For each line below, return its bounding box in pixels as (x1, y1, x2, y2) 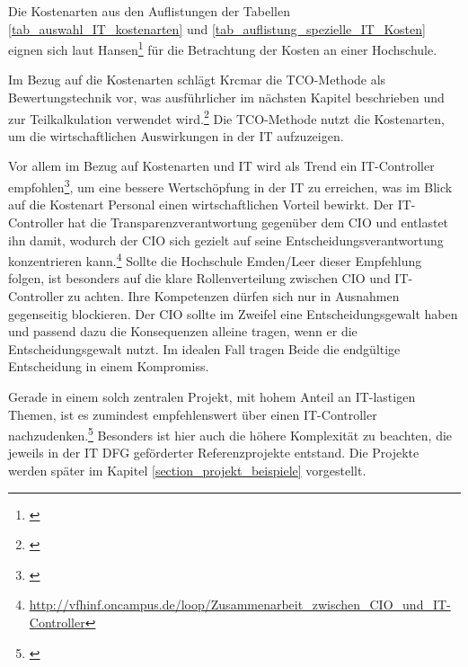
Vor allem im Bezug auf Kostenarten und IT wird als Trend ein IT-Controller (8, 156, 435, 175)
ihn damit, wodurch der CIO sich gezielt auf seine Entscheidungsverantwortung (8, 230, 444, 249)
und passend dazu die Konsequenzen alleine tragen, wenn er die (8, 322, 358, 341)
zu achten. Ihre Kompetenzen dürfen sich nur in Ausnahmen (67, 286, 400, 305)
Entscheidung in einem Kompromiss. (8, 357, 209, 376)
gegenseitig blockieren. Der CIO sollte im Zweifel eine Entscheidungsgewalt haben (8, 304, 458, 323)
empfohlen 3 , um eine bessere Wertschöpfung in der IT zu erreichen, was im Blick (8, 175, 453, 196)
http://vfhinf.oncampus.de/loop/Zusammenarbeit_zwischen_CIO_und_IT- (29, 595, 451, 614)
